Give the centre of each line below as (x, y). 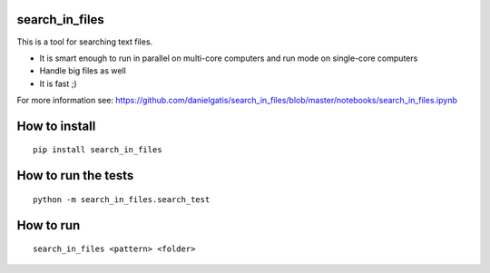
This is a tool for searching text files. (85, 42)
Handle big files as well (83, 71)
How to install (56, 126)
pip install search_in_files (98, 150)
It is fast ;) (58, 83)
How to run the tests (75, 175)
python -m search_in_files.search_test (122, 199)
